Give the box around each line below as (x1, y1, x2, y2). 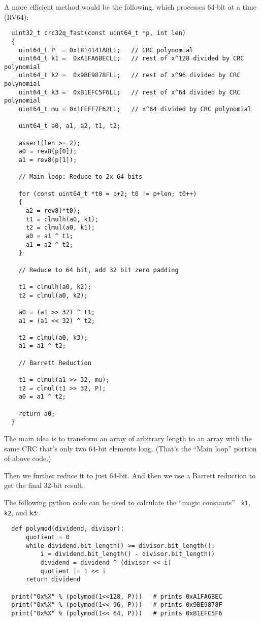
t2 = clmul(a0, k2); (18, 291, 88, 299)
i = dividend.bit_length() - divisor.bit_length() (40, 550, 215, 558)
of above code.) (4, 453, 51, 464)
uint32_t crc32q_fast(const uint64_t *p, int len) (11, 29, 186, 37)
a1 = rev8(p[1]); (18, 156, 77, 164)
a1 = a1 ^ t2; (18, 342, 66, 350)
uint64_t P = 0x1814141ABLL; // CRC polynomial (18, 46, 193, 54)
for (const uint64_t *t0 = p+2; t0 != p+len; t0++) (18, 190, 197, 198)
